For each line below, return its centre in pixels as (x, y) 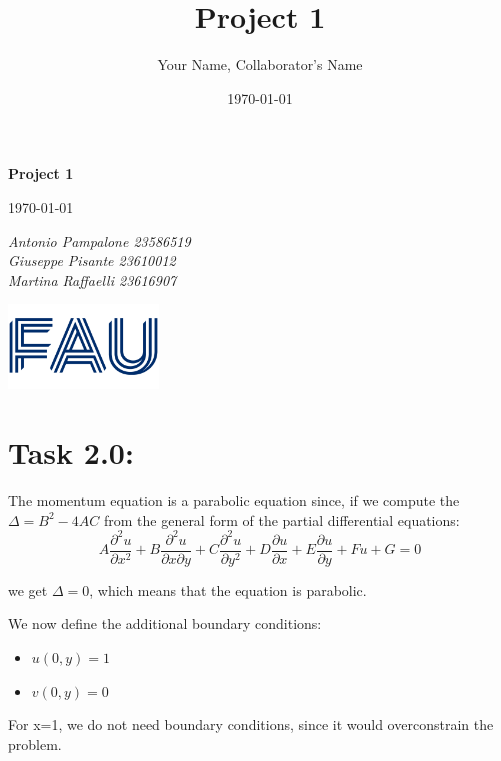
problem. (35, 743)
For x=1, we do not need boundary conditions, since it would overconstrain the (251, 724)
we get (28, 589)
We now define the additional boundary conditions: (165, 623)
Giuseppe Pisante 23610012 (92, 260)
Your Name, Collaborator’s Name (260, 64)
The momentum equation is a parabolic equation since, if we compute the (234, 500)
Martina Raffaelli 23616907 (92, 279)
